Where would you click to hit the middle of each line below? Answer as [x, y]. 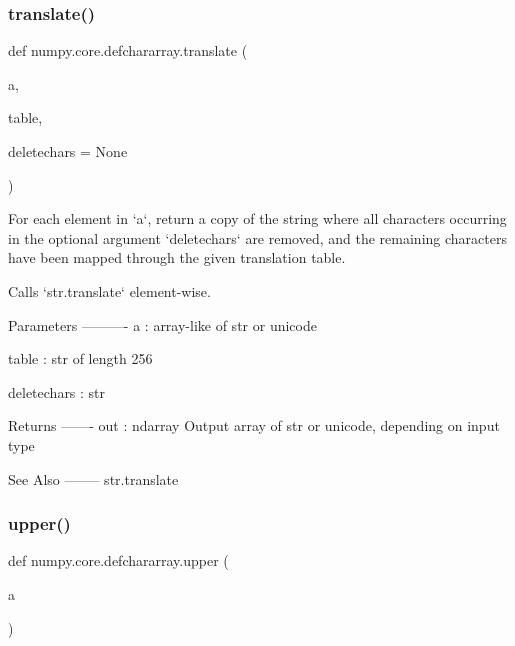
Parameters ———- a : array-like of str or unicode [162, 324]
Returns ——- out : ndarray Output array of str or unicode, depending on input [254, 425]
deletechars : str [57, 391]
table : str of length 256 [80, 358]
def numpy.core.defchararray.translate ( [128, 50]
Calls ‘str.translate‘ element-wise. [109, 290]
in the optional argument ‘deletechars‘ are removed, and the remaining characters [257, 237]
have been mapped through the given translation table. [177, 257]
